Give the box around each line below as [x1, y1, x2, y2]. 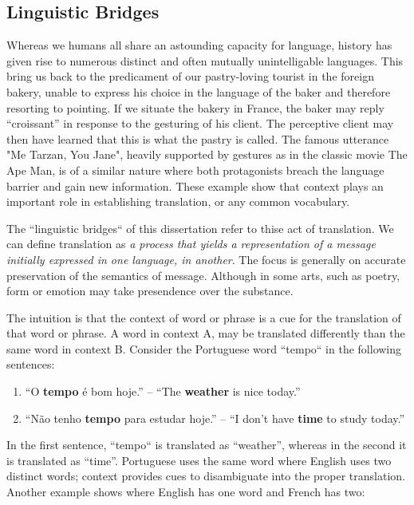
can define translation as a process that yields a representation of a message [6, 235, 376, 252]
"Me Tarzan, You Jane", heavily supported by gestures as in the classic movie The [6, 146, 408, 163]
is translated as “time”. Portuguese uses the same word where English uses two [6, 452, 392, 468]
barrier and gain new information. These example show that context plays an [6, 177, 384, 194]
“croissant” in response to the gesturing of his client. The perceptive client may [6, 115, 394, 132]
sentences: [6, 356, 55, 373]
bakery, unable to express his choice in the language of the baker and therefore [6, 83, 391, 100]
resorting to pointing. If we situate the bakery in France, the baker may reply [6, 99, 384, 116]
